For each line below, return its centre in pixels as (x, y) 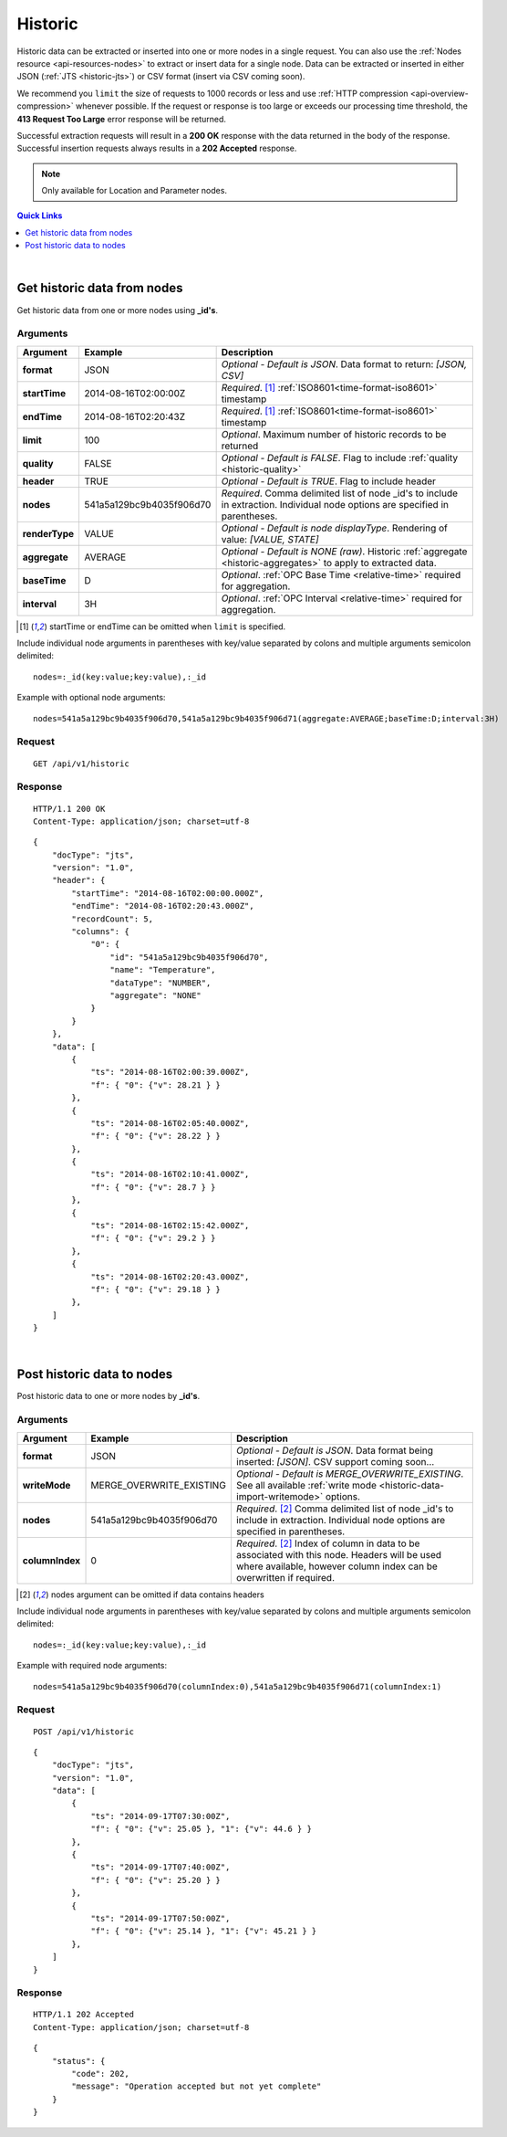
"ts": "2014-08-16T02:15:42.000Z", (170, 1226)
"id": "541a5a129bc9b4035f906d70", (189, 957)
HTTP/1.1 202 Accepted (84, 2015)
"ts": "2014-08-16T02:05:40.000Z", (170, 1123)
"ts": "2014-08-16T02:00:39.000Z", (170, 1072)
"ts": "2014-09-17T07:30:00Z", (160, 1816)
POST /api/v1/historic (84, 1732)
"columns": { (100, 932)
